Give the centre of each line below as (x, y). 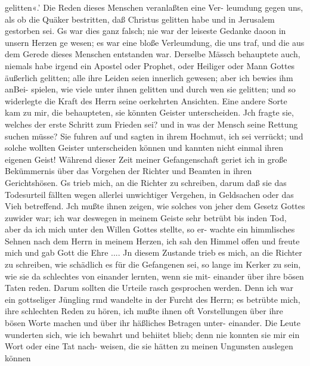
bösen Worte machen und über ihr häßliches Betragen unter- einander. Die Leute (153, 323)
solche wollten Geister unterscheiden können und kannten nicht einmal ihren (144, 148)
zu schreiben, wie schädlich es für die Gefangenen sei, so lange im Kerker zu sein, (153, 264)
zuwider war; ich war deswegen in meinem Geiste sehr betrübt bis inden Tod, (146, 217)
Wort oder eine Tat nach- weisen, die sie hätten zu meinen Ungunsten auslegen (149, 346)
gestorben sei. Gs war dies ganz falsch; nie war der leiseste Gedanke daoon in (145, 31)
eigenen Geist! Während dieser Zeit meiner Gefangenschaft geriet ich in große (146, 159)
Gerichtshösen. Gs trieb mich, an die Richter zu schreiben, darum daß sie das (146, 182)
